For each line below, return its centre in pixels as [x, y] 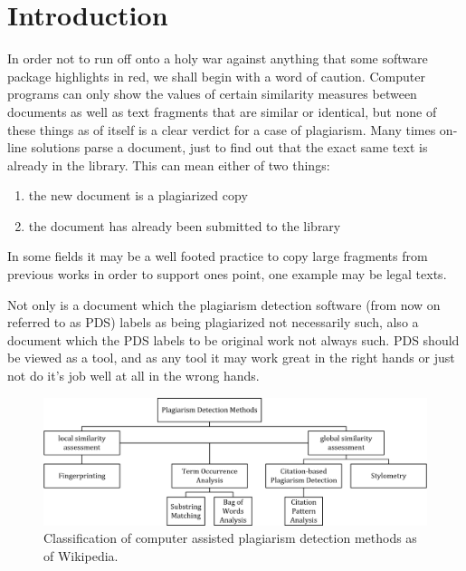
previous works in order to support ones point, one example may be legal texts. [227, 274]
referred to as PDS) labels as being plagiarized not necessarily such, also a [213, 322]
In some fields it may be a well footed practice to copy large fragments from [218, 256]
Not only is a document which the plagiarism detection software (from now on [224, 304]
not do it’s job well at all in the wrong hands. [133, 376]
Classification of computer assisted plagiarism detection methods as [230, 538]
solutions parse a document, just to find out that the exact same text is [229, 147]
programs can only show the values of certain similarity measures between [212, 94]
